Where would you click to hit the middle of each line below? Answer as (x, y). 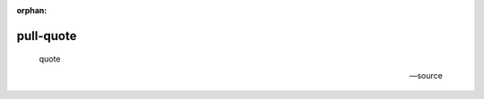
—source (426, 75)
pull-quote (47, 36)
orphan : (32, 10)
